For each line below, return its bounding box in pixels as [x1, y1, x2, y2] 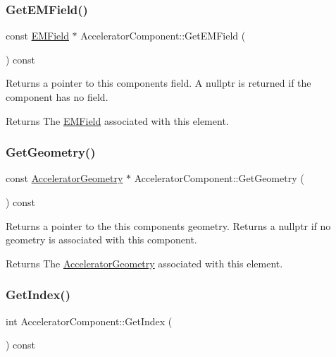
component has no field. [6, 90, 108, 104]
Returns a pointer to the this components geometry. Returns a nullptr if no [6, 218, 331, 233]
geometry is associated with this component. [6, 232, 197, 247]
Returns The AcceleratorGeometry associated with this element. [6, 255, 283, 270]
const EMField [6, 28, 69, 43]
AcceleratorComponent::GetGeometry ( [134, 171, 304, 186]
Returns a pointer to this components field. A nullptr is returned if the [6, 75, 311, 90]
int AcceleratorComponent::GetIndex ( [6, 313, 173, 328]
